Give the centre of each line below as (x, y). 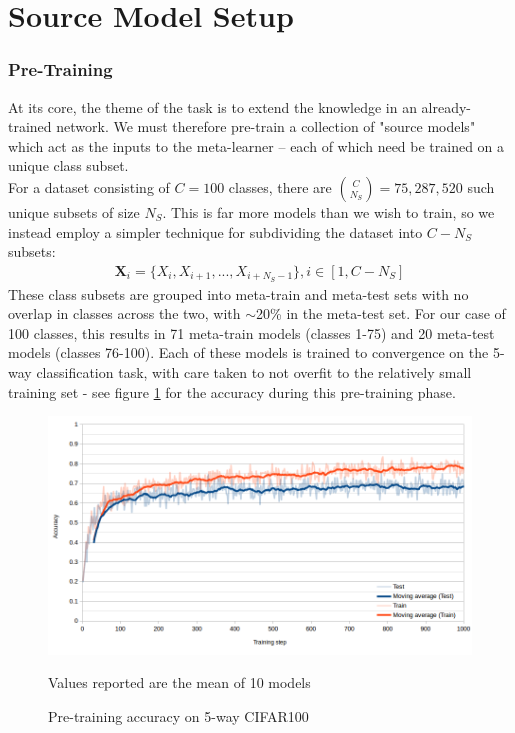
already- (446, 106)
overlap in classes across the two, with (124, 313)
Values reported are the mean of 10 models (179, 682)
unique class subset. (68, 165)
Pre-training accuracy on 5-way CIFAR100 (178, 715)
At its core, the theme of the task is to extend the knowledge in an (212, 106)
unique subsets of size (74, 211)
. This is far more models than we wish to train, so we (328, 211)
